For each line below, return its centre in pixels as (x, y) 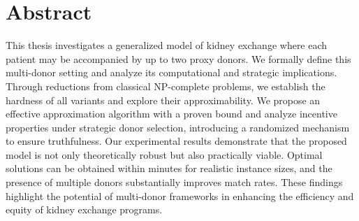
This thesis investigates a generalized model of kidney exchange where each (167, 45)
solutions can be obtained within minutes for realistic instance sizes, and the (169, 168)
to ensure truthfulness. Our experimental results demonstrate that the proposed (176, 141)
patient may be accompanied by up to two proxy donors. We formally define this (178, 58)
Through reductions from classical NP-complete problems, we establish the (166, 86)
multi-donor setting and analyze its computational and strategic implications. (171, 72)
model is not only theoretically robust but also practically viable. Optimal (164, 154)
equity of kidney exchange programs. (84, 209)
